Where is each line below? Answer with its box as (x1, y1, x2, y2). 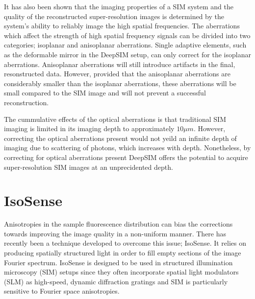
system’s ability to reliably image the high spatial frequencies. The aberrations (4, 21, 240, 31)
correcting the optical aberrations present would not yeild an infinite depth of (4, 133, 237, 143)
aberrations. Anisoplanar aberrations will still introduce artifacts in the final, (4, 59, 235, 69)
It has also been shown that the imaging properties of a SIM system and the (4, 1, 233, 11)
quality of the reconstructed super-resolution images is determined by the (4, 11, 224, 21)
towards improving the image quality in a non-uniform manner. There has (4, 228, 227, 238)
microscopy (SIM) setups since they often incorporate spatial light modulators (4, 267, 239, 277)
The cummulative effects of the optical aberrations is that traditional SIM (4, 114, 227, 124)
